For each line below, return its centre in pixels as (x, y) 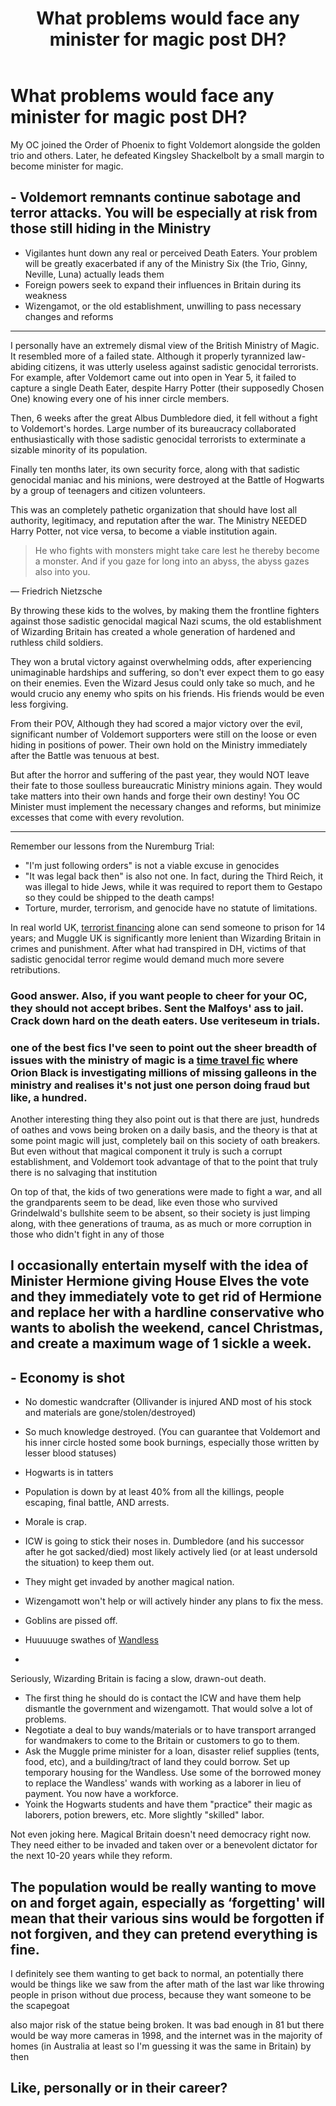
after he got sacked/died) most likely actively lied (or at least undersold (171, 1552)
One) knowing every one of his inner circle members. (120, 398)
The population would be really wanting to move (163, 1887)
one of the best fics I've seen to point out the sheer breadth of (163, 1047)
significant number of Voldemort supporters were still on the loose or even (164, 734)
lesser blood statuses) (70, 1453)
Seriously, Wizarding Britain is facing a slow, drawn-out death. (138, 1679)
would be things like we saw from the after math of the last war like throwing (167, 1984)
